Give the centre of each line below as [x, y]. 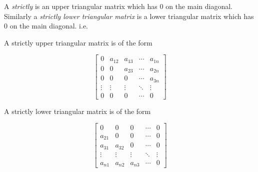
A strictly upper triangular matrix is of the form [78, 42]
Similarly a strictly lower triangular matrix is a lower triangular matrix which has [129, 16]
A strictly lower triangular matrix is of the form [77, 111]
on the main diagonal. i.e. [49, 26]
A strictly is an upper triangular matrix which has [81, 6]
